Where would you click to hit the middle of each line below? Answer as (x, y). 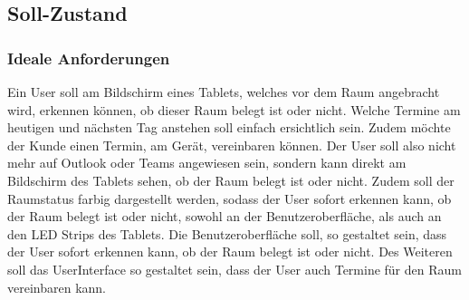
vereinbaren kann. (57, 287)
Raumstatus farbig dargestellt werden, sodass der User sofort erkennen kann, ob (230, 198)
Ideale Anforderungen (89, 58)
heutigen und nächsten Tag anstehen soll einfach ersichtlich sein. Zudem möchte (229, 127)
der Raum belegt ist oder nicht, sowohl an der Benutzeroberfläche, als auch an (225, 216)
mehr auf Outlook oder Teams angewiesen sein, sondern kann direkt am (207, 163)
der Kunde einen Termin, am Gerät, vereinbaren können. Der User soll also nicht (232, 145)
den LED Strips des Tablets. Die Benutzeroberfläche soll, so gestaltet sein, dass (227, 233)
